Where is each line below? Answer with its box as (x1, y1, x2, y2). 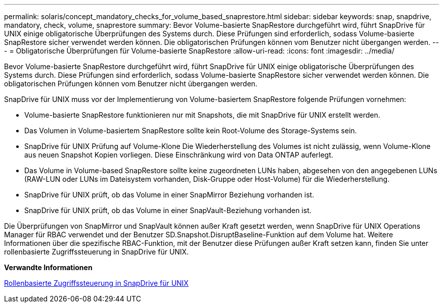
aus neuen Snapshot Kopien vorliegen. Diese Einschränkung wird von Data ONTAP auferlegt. (24, 150, 333, 159)
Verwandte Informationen (4, 263, 93, 272)
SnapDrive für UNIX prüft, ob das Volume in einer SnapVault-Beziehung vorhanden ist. (24, 206, 312, 215)
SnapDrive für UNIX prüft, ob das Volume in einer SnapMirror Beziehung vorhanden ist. (24, 190, 315, 199)
